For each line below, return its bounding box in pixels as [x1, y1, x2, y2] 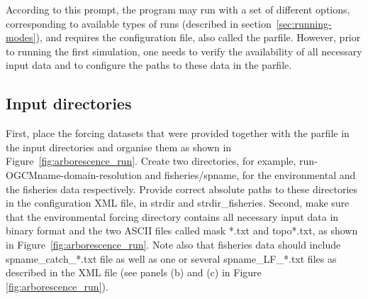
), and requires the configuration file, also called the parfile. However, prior [35, 30, 361, 45]
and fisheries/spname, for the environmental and [145, 167, 356, 182]
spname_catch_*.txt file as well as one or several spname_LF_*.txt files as [6, 251, 337, 266]
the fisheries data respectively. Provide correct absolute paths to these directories [6, 181, 358, 196]
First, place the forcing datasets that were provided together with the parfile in [6, 126, 350, 141]
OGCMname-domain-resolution [6, 167, 142, 182]
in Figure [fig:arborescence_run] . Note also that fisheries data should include [6, 237, 341, 251]
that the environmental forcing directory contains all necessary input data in [6, 209, 339, 224]
